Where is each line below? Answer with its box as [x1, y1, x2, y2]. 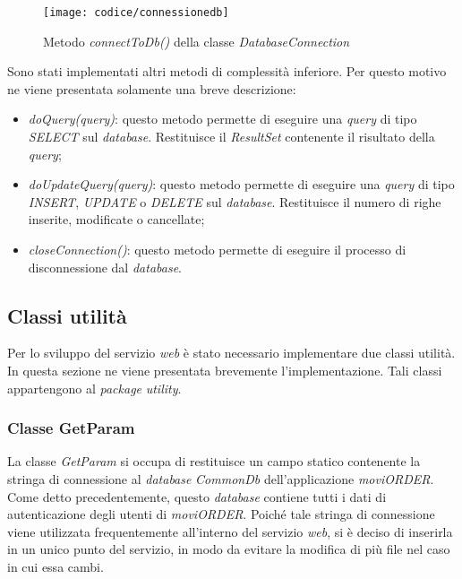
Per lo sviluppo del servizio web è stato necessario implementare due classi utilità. [7, 343, 456, 362]
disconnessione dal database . [28, 257, 182, 276]
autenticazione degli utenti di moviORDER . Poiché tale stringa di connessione [7, 505, 435, 523]
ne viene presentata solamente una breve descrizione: [7, 79, 296, 98]
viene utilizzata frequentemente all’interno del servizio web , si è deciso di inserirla [7, 522, 453, 540]
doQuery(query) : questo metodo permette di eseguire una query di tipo [28, 109, 417, 128]
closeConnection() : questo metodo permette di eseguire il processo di [28, 240, 406, 258]
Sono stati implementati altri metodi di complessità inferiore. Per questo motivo [7, 62, 447, 81]
